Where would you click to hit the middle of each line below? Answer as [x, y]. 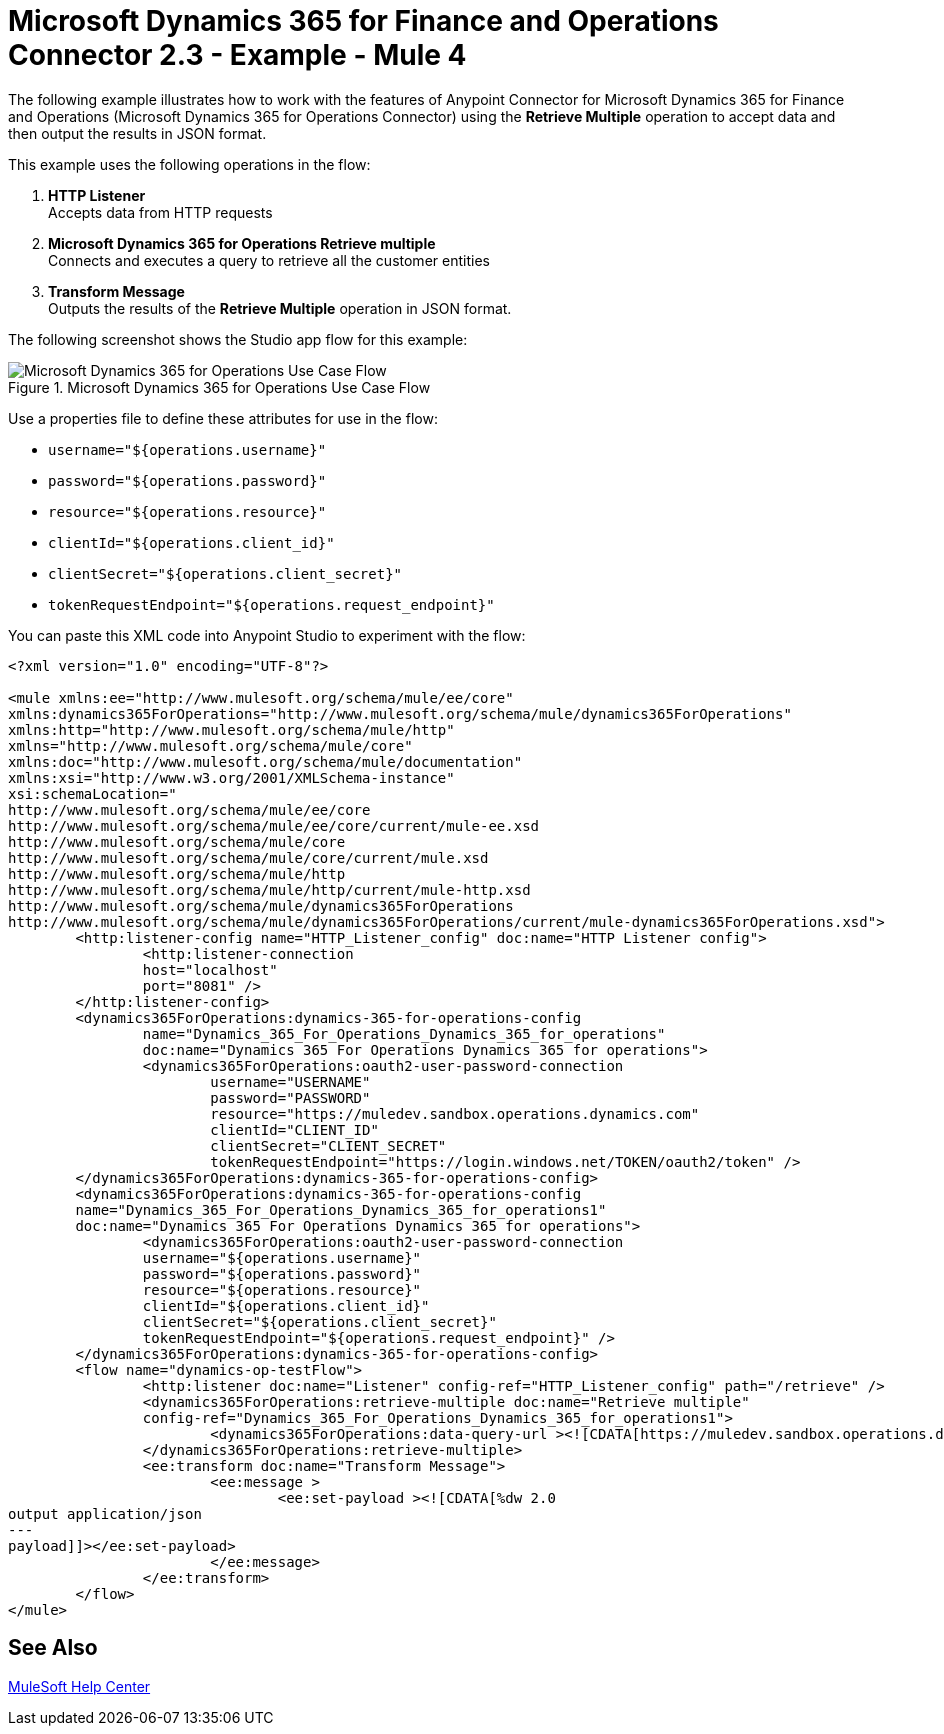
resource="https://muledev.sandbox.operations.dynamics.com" [455, 1113]
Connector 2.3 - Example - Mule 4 [237, 55]
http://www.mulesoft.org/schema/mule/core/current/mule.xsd [248, 857]
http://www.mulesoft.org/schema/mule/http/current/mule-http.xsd [269, 889]
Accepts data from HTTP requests [160, 212]
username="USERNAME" [290, 1081]
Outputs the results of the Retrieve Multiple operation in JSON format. [280, 308]
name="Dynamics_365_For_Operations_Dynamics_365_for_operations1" [341, 1209]
